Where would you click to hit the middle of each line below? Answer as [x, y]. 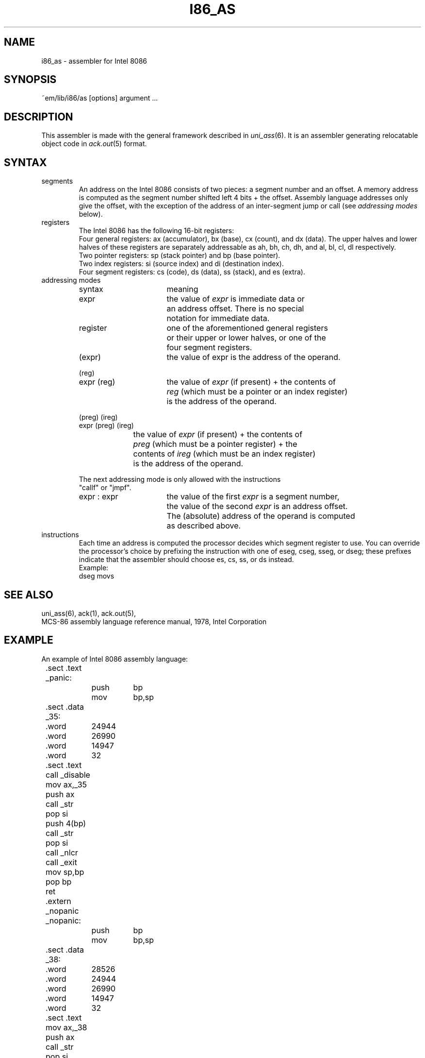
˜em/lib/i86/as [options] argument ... [100, 98]
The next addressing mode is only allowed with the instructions [180, 479]
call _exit [61, 862]
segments [57, 181]
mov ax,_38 [66, 1027]
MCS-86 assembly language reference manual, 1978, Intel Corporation [154, 621]
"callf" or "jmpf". [105, 488]
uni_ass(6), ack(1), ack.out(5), [89, 613]
